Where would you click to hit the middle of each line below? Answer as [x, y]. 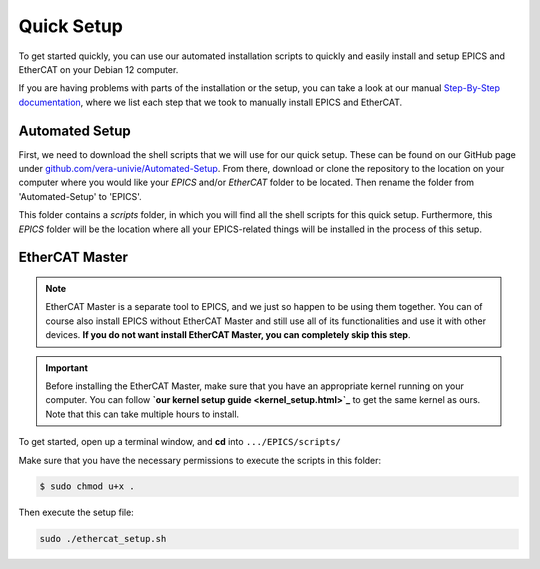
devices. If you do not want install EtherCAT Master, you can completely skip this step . [228, 335]
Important [67, 367]
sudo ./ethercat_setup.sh [103, 539]
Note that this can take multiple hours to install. [142, 414]
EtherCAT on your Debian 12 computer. [98, 69]
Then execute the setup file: [76, 512]
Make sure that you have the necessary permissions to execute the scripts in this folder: [200, 460]
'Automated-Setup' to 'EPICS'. [80, 196]
